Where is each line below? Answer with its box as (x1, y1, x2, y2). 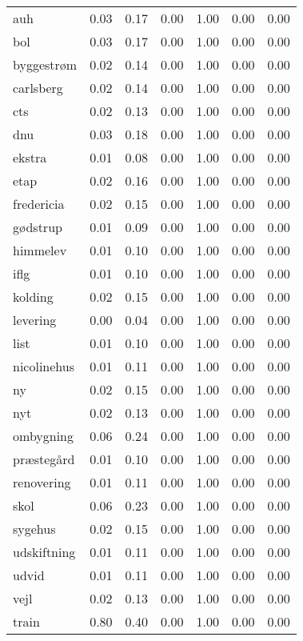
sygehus (13, 519, 56, 538)
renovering (13, 473, 71, 491)
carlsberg (13, 78, 63, 97)
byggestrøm (13, 55, 78, 74)
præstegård (13, 450, 75, 468)
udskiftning (13, 543, 76, 561)
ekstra (13, 148, 47, 166)
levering (13, 310, 57, 329)
